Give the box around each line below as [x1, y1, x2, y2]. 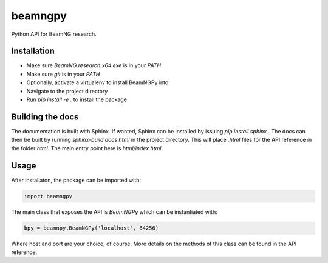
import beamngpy [24, 193, 73, 199]
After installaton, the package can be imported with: [11, 176, 142, 184]
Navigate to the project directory [26, 87, 108, 95]
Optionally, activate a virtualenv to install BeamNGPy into [26, 79, 169, 86]
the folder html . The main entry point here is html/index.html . [11, 144, 163, 151]
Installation [11, 46, 55, 56]
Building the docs [11, 112, 79, 122]
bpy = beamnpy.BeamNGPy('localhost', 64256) [24, 224, 159, 231]
